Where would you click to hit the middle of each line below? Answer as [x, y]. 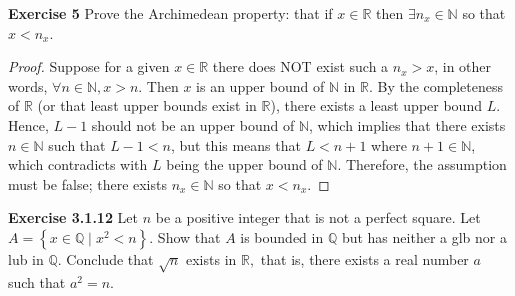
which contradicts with [78, 164]
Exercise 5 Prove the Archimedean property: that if [170, 13]
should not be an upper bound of [193, 124]
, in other [463, 66]
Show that [189, 236]
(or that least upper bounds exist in [147, 105]
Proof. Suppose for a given [89, 66]
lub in [26, 258]
